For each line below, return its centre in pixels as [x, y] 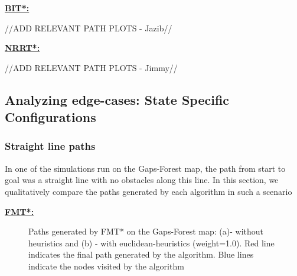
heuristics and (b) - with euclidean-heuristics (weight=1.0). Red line [151, 243]
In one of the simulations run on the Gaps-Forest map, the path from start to [145, 168]
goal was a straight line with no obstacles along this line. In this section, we [142, 180]
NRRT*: [22, 48]
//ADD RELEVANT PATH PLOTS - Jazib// [89, 28]
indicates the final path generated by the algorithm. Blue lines [141, 254]
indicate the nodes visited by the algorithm [106, 266]
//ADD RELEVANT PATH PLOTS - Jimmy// [91, 67]
